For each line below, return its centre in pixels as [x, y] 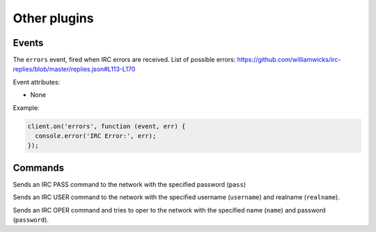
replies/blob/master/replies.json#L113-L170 [74, 69]
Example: [26, 107]
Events [28, 43]
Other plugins [53, 18]
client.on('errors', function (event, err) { [107, 126]
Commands [39, 168]
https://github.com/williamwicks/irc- [289, 60]
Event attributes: [37, 82]
